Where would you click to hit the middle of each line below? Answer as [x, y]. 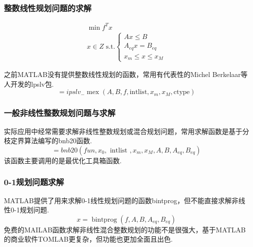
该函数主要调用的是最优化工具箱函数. [63, 160]
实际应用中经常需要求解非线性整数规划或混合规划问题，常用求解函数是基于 [123, 131]
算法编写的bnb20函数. [58, 141]
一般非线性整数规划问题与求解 [60, 113]
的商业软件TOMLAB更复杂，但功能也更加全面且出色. [88, 239]
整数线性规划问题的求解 [48, 8]
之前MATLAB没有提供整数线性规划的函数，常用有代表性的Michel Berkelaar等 [126, 74]
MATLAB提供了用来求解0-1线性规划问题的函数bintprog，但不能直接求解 [118, 200]
